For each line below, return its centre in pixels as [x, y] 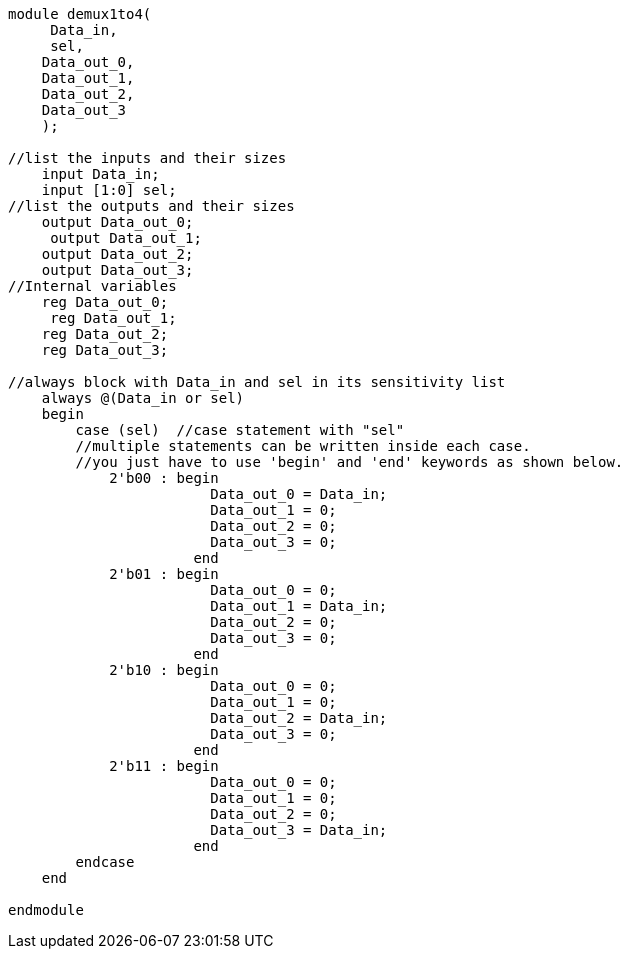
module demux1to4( [80, 14]
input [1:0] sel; [109, 190]
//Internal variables [92, 286]
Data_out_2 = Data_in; [299, 718]
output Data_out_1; [126, 238]
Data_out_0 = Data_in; [299, 494]
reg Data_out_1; [113, 318]
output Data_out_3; [117, 270]
